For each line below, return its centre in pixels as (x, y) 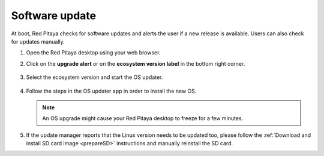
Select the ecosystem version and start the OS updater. (94, 77)
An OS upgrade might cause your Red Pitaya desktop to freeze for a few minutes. (143, 118)
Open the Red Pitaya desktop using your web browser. (93, 53)
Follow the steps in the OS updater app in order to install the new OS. (111, 91)
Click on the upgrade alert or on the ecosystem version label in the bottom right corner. (136, 63)
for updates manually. (38, 41)
